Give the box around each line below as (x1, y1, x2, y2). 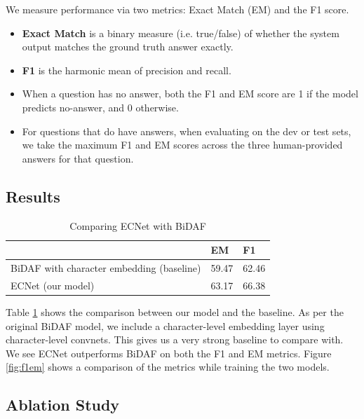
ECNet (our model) (11, 277, 95, 292)
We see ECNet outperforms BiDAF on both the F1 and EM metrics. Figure (6, 345, 332, 360)
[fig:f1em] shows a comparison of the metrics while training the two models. (6, 359, 330, 374)
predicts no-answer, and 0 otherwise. (22, 99, 179, 114)
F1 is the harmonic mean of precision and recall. (22, 62, 231, 77)
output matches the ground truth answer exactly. (22, 39, 234, 54)
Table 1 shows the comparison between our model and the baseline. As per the (6, 304, 344, 319)
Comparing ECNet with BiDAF (69, 218, 206, 233)
